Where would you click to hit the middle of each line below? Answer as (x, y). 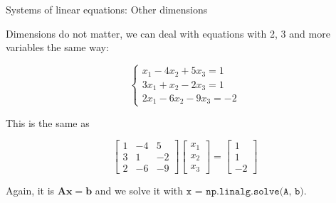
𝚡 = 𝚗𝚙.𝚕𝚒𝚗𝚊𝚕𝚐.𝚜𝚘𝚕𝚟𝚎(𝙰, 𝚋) (245, 192)
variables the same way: (57, 47)
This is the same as (48, 122)
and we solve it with (139, 191)
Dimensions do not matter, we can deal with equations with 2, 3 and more (168, 33)
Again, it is (30, 191)
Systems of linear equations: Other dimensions (107, 9)
